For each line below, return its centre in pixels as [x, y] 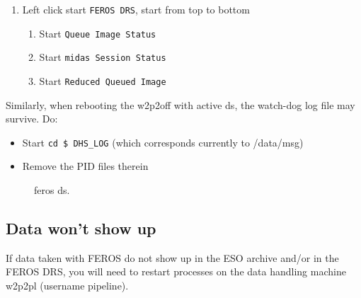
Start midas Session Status [103, 57]
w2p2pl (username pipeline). [67, 286]
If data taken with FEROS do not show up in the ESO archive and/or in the [172, 257]
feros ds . [52, 190]
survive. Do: [32, 119]
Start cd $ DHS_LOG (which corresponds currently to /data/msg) [163, 142]
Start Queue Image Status [98, 33]
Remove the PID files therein [85, 166]
